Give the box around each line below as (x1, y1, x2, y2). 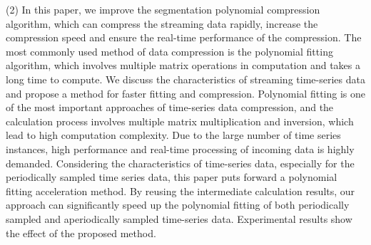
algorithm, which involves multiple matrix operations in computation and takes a (6, 58, 360, 73)
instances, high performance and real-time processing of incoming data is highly (6, 141, 355, 156)
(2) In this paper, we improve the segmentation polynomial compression (6, 2, 320, 16)
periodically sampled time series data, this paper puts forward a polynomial (6, 170, 337, 184)
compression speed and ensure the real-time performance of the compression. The (6, 30, 362, 45)
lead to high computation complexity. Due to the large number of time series (6, 127, 341, 142)
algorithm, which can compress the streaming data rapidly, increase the (6, 16, 318, 31)
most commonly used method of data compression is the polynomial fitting (6, 43, 333, 58)
